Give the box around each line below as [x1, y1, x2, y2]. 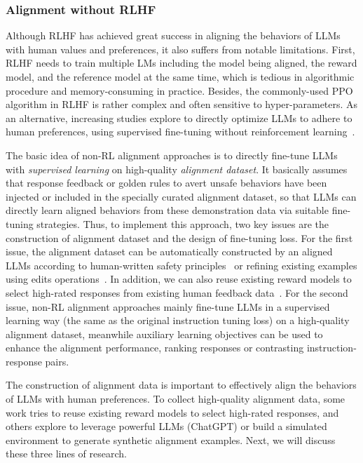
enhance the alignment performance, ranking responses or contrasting [6, 340, 304, 355]
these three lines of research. [6, 446, 127, 461]
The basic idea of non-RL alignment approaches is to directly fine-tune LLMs [6, 147, 338, 162]
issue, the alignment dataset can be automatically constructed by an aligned [6, 244, 333, 259]
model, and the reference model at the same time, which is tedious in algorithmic [6, 69, 355, 83]
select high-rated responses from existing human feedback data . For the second [6, 285, 348, 300]
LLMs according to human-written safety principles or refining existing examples [6, 257, 357, 272]
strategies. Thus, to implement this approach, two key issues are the [36, 216, 329, 231]
